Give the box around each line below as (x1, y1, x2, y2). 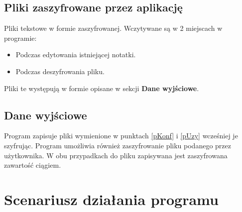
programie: (4, 32, 37, 43)
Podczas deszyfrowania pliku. (15, 66, 105, 76)
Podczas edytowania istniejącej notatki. (15, 49, 136, 60)
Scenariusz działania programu (4, 189, 219, 209)
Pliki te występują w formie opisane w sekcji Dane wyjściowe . (4, 83, 199, 93)
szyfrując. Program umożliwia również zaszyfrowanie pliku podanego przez (4, 140, 231, 150)
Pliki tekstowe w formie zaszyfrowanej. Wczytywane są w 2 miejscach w (4, 23, 223, 33)
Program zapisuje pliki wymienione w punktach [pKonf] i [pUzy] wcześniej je (4, 130, 238, 141)
